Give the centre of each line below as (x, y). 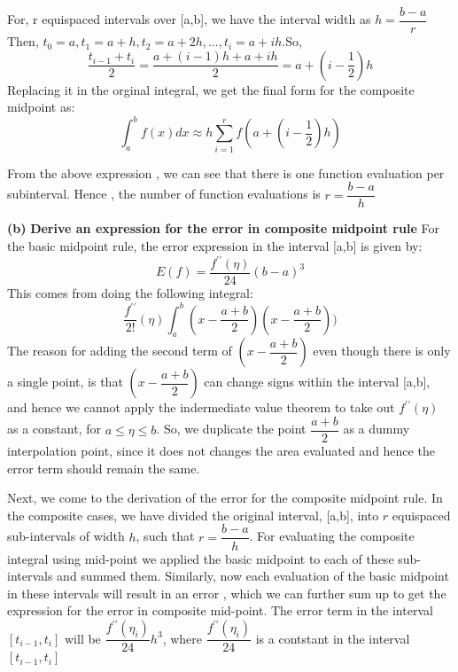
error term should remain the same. (104, 468)
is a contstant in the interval (333, 638)
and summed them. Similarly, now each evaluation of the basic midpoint (253, 576)
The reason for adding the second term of (120, 351)
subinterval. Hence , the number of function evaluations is (164, 194)
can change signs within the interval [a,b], (317, 382)
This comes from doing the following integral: (130, 293)
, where (182, 638)
